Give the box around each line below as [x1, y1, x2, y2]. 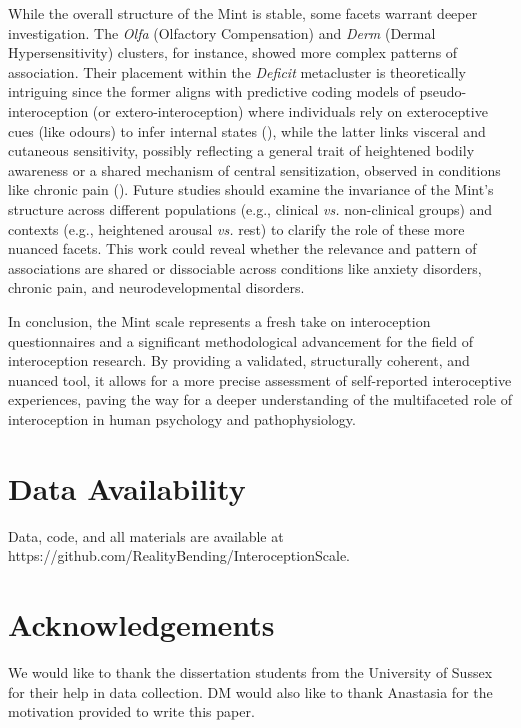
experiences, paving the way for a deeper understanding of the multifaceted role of [8, 389, 512, 410]
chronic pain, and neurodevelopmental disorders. [8, 277, 305, 298]
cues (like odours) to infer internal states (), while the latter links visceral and [8, 120, 486, 141]
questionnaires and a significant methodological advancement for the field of [8, 330, 474, 351]
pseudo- [419, 81, 467, 102]
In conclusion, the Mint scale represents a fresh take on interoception [8, 310, 431, 331]
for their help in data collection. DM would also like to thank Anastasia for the [8, 681, 493, 702]
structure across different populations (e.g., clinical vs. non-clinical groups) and [8, 198, 493, 219]
